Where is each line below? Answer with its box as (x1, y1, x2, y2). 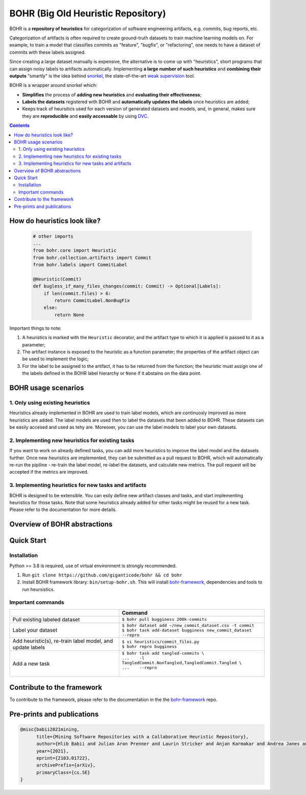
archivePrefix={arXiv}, (36, 762, 96, 768)
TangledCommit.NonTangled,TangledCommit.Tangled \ (121, 660, 242, 665)
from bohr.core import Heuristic (33, 248, 117, 253)
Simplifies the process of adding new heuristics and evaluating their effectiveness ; (22, 91, 201, 98)
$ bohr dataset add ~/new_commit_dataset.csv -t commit (121, 622, 254, 628)
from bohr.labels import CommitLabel (33, 262, 127, 268)
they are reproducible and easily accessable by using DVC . (22, 113, 149, 119)
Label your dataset (12, 626, 58, 634)
